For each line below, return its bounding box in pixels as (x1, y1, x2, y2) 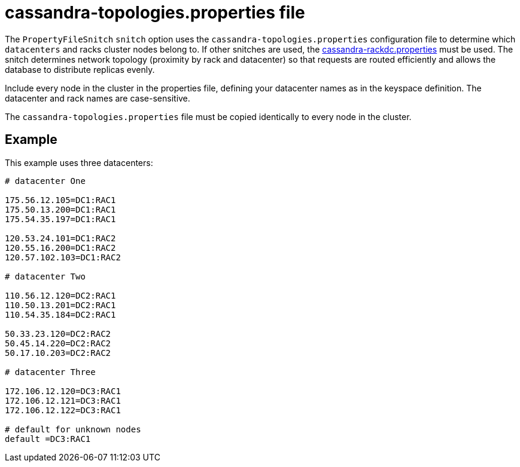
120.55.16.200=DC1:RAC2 (5, 242, 116, 253)
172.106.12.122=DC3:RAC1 (5, 405, 121, 415)
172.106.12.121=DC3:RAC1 (5, 395, 121, 405)
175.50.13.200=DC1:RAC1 (5, 204, 116, 214)
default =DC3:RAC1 (5, 434, 91, 444)
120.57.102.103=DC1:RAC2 (5, 252, 121, 262)
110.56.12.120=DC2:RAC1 (5, 290, 116, 300)
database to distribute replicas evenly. (5, 64, 155, 75)
